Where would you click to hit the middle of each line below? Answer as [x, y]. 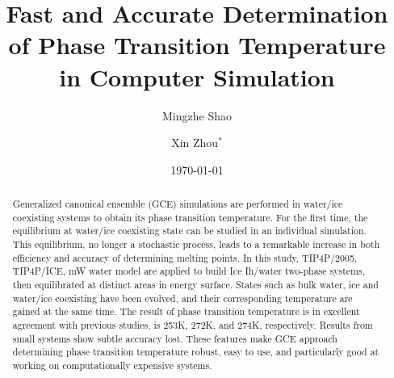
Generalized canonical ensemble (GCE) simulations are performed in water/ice [178, 204]
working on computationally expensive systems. [112, 365]
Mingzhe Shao [197, 115]
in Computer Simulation [197, 76]
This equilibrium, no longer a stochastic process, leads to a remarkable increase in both [196, 244]
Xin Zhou [195, 143]
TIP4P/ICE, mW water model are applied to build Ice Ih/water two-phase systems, [189, 271]
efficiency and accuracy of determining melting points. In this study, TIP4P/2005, [185, 257]
